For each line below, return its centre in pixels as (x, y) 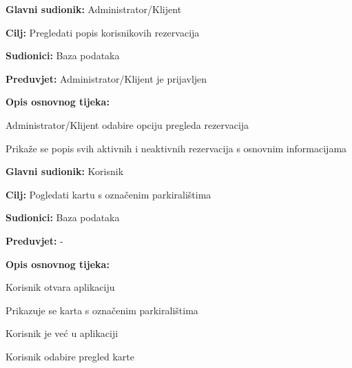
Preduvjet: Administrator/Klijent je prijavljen (106, 78)
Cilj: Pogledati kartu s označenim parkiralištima (108, 194)
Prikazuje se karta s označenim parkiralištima (102, 310)
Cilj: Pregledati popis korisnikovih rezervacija (103, 32)
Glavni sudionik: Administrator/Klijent (94, 9)
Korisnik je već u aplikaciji (62, 333)
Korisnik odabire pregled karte (70, 356)
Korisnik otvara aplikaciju (60, 287)
